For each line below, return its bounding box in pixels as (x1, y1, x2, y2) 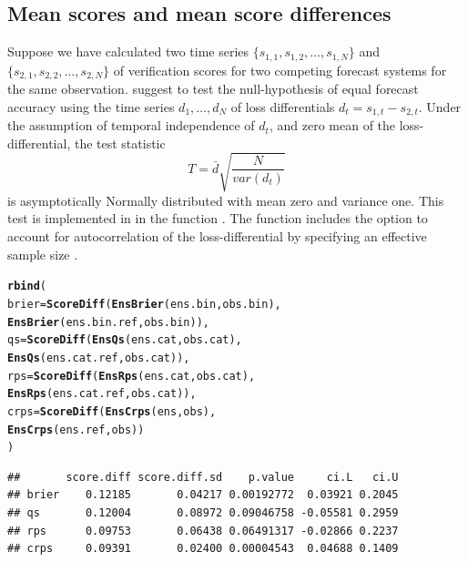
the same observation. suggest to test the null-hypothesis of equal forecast (7, 79, 419, 98)
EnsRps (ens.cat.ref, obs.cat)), (7, 387, 197, 401)
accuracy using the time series (7, 97, 175, 116)
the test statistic (74, 133, 166, 152)
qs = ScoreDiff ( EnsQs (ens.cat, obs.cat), (7, 333, 242, 347)
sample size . (7, 244, 78, 263)
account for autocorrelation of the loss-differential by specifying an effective (7, 227, 427, 246)
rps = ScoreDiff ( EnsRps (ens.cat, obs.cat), (7, 369, 256, 383)
